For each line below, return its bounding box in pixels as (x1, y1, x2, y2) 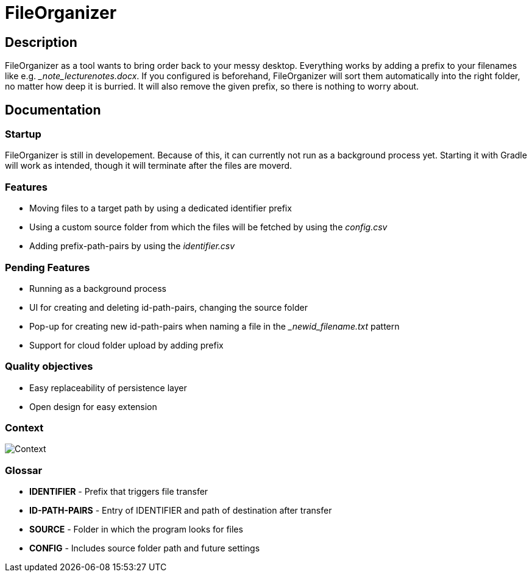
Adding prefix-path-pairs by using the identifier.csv (29, 241, 235, 252)
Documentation (5, 102, 101, 118)
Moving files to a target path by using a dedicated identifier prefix (29, 203, 292, 214)
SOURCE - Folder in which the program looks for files (29, 524, 243, 535)
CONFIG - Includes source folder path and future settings (29, 543, 260, 554)
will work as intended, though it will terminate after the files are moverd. (5, 160, 293, 171)
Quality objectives (5, 360, 93, 373)
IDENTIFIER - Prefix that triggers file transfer (29, 486, 208, 497)
